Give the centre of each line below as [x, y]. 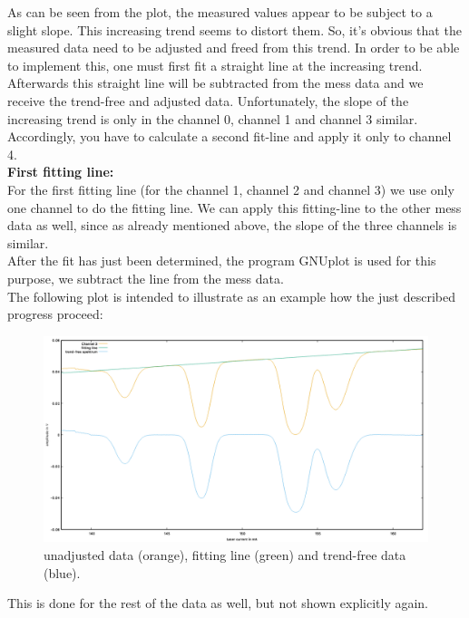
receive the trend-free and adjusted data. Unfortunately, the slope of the [208, 100]
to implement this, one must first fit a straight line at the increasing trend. [215, 65]
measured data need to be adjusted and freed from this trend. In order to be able [234, 48]
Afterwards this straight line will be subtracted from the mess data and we [215, 83]
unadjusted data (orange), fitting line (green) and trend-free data [225, 555]
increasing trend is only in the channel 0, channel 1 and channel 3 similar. [213, 118]
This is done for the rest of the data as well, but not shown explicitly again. [218, 603]
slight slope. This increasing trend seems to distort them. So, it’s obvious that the [234, 29]
